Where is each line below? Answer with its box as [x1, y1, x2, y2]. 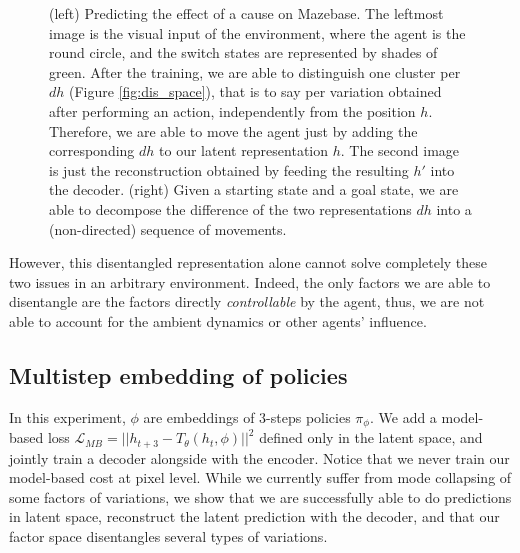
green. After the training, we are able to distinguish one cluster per [49, 61, 461, 82]
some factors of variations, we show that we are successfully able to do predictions [9, 486, 512, 507]
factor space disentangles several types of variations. [9, 525, 328, 546]
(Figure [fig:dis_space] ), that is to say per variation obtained [69, 81, 442, 102]
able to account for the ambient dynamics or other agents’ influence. [9, 310, 427, 331]
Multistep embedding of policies [9, 359, 348, 390]
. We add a [369, 406, 437, 427]
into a [436, 198, 472, 219]
